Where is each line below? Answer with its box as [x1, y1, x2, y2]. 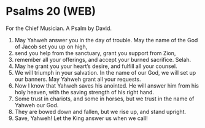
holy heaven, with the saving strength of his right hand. [14, 88, 155, 96]
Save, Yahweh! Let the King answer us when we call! [14, 115, 148, 122]
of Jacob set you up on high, [14, 43, 88, 50]
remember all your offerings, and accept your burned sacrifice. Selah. [14, 56, 191, 63]
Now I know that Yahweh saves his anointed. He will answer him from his [14, 81, 199, 89]
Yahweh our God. [14, 101, 59, 108]
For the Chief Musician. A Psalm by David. [6, 24, 112, 32]
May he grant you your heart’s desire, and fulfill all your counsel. [14, 62, 177, 70]
